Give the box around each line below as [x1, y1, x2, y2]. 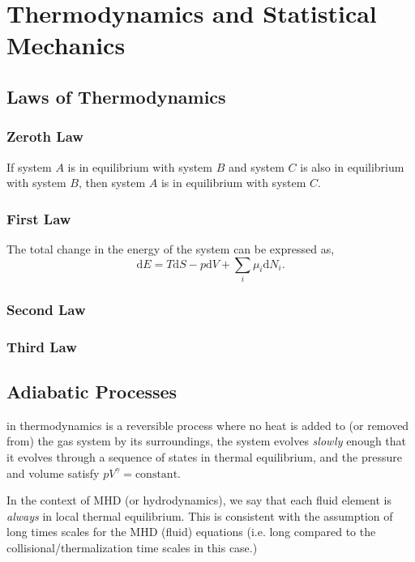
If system [6, 158, 52, 175]
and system [228, 158, 285, 175]
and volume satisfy [6, 464, 100, 481]
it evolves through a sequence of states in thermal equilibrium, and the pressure [6, 448, 402, 465]
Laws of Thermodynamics [6, 83, 226, 109]
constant [135, 468, 178, 480]
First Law [6, 208, 71, 228]
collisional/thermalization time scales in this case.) [6, 539, 258, 556]
